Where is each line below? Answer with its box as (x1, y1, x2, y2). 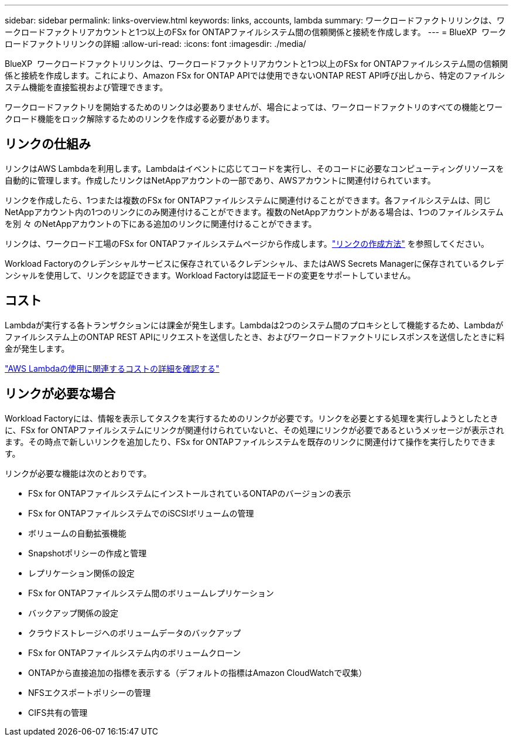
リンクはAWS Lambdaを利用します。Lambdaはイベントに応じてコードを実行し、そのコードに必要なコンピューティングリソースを (5, 163, 504, 174)
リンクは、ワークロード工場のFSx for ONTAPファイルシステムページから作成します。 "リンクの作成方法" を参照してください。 (5, 238, 489, 249)
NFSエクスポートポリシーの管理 (28, 687, 151, 698)
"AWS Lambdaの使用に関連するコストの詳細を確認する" (5, 363, 220, 373)
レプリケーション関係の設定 (28, 567, 135, 578)
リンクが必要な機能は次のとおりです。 (5, 468, 152, 478)
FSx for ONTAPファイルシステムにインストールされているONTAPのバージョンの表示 (28, 488, 351, 498)
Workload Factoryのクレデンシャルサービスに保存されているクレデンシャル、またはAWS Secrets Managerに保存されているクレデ (5, 258, 504, 268)
